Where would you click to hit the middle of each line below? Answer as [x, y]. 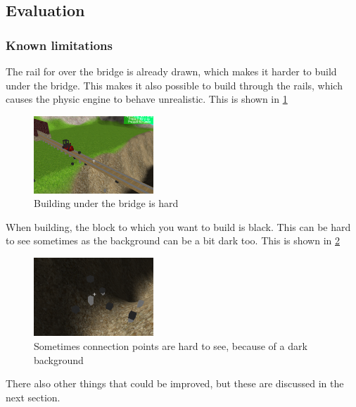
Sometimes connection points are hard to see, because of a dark [171, 345]
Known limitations [59, 45]
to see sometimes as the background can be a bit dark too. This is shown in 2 [173, 240]
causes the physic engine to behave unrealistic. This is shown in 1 [147, 99]
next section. [33, 397]
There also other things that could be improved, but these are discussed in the [175, 383]
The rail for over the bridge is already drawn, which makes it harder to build [171, 71]
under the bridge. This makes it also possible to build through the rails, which [174, 85]
